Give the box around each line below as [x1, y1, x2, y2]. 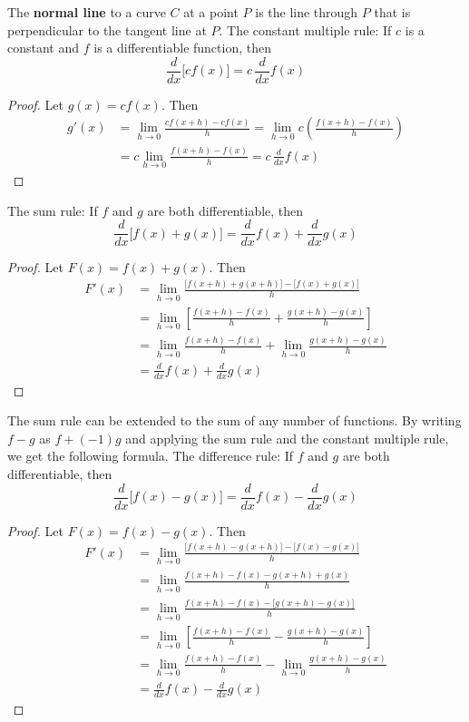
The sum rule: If [7, 200, 98, 220]
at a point [183, 3, 239, 21]
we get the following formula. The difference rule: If [7, 446, 294, 465]
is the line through [255, 3, 358, 21]
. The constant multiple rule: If [219, 20, 392, 39]
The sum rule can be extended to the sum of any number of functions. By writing [7, 411, 462, 430]
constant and [7, 38, 80, 57]
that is [374, 3, 411, 21]
